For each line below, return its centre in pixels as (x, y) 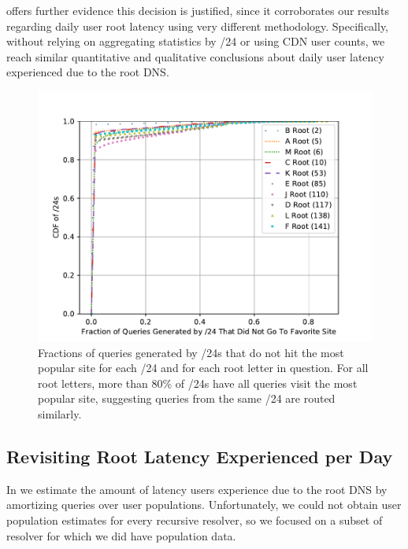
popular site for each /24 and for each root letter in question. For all (203, 368)
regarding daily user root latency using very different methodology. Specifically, (197, 26)
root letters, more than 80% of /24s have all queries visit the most (198, 383)
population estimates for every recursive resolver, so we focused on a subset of (195, 520)
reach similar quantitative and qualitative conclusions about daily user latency (195, 56)
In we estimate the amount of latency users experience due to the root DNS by (197, 489)
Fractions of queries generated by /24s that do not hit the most (191, 352)
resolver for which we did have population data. (121, 535)
